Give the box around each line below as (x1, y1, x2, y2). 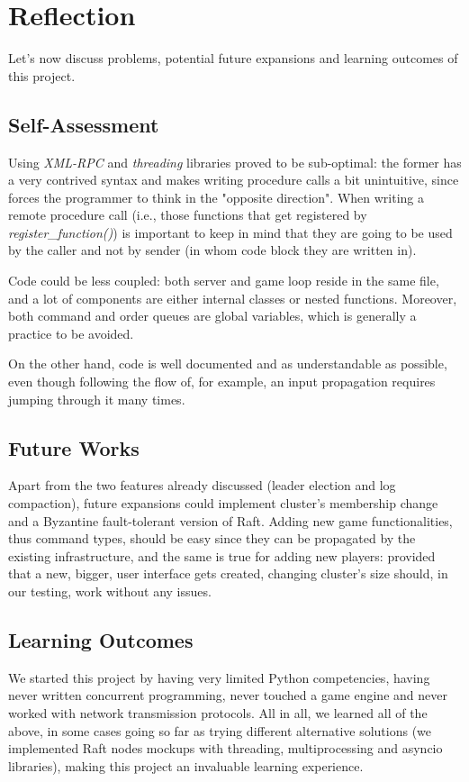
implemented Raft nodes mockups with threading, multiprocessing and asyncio (8, 739, 443, 758)
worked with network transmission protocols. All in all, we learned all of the (8, 703, 428, 722)
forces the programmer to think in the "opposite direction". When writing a (8, 187, 424, 206)
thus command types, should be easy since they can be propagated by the (8, 529, 416, 548)
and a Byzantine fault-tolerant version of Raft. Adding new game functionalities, (8, 511, 453, 530)
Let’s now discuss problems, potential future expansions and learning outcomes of (8, 49, 458, 68)
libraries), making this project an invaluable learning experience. (8, 756, 364, 775)
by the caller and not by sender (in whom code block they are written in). (8, 241, 417, 259)
